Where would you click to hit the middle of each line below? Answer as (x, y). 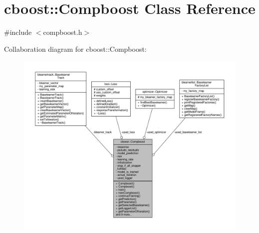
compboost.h (63, 32)
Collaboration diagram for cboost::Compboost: (75, 49)
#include (18, 32)
